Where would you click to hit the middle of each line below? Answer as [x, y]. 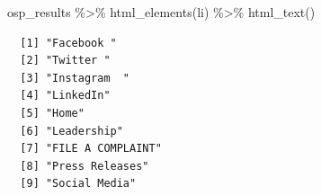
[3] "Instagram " [75, 78]
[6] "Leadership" [71, 131]
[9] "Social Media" [78, 184]
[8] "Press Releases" [85, 166]
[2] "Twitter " [65, 61]
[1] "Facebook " [68, 43]
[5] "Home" [52, 113]
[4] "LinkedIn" [65, 96]
